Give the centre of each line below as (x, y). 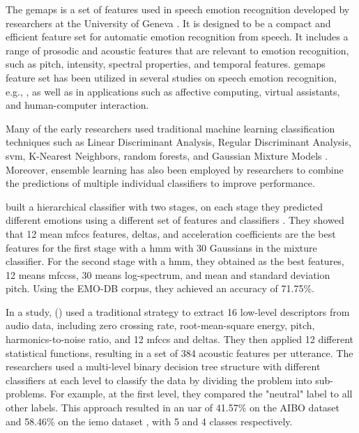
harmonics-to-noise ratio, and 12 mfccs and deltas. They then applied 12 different (179, 339)
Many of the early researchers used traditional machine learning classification (170, 128)
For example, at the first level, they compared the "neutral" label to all (201, 394)
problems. (26, 394)
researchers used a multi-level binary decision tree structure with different (163, 366)
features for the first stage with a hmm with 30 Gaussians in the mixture (161, 247)
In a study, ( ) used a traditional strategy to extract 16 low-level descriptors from (178, 311)
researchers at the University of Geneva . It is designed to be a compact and (168, 23)
